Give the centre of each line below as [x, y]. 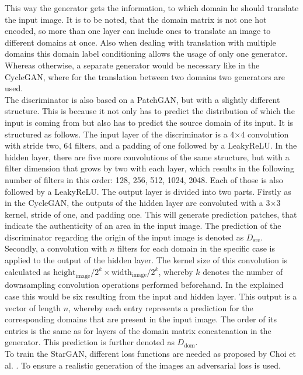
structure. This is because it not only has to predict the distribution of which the [150, 111]
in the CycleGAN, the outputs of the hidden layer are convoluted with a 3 [137, 203]
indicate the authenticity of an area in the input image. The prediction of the [143, 226]
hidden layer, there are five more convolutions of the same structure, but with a [147, 156]
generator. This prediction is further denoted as [90, 342]
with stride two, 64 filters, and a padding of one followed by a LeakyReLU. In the [151, 145]
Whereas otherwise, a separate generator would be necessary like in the [132, 65]
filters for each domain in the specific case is [196, 248]
